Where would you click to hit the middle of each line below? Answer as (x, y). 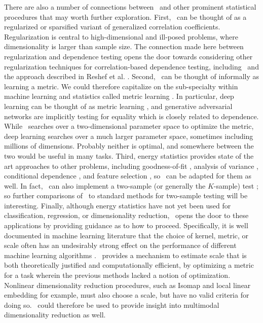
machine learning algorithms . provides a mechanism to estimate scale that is (125, 255)
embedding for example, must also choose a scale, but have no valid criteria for (127, 295)
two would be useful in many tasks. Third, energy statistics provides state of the (129, 155)
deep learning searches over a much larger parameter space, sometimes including (129, 136)
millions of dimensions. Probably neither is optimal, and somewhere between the (129, 146)
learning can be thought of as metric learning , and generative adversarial (118, 106)
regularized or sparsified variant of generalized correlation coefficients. (112, 27)
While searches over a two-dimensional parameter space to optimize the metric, (129, 126)
